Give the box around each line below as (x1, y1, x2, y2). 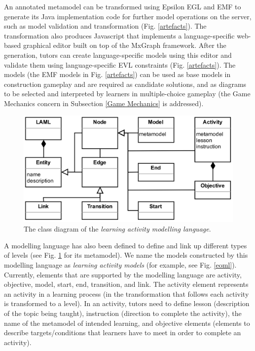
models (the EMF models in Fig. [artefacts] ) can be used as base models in (4, 69, 231, 79)
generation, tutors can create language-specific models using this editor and (4, 49, 232, 60)
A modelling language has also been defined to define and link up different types (4, 240, 247, 250)
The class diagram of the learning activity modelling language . (24, 224, 211, 234)
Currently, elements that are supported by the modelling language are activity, (4, 269, 242, 279)
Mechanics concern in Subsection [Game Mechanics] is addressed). (4, 98, 204, 108)
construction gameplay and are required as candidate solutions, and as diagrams (4, 78, 247, 89)
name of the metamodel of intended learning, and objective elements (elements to (4, 317, 250, 328)
